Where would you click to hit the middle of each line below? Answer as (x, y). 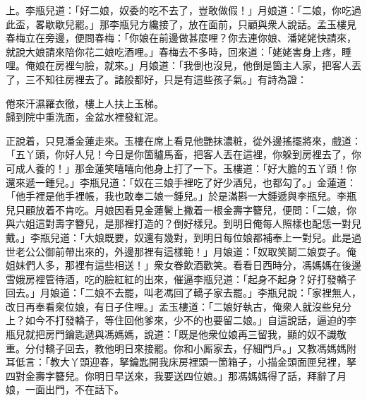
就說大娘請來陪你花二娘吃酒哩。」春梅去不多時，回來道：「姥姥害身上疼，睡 (179, 51)
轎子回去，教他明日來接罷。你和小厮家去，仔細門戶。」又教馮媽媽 (195, 348)
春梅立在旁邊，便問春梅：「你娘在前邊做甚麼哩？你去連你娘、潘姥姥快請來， (181, 38)
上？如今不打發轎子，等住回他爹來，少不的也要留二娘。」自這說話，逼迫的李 (181, 320)
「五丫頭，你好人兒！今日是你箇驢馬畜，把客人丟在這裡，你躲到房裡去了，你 (183, 154)
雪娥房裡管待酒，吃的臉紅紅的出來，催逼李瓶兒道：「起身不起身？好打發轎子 (181, 279)
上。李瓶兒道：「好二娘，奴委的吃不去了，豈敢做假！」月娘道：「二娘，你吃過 (183, 10)
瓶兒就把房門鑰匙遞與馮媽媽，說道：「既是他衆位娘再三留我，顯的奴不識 (171, 334)
